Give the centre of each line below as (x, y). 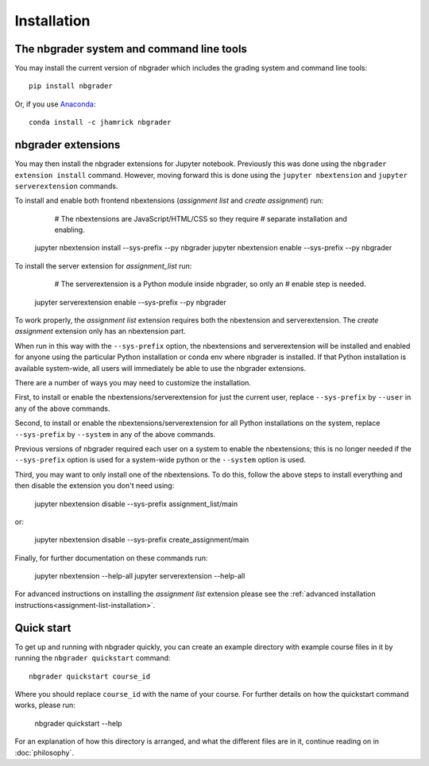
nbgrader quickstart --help (78, 723)
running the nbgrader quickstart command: (93, 658)
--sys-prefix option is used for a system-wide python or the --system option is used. (160, 460)
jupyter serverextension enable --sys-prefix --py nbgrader (130, 302)
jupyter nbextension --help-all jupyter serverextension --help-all (140, 576)
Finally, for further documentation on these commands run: (111, 558)
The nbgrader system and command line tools (131, 49)
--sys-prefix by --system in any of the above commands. (115, 434)
